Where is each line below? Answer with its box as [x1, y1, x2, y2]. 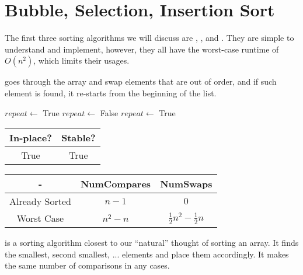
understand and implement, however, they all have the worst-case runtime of [5, 43, 279, 55]
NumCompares [80, 177, 151, 191]
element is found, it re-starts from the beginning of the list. [5, 86, 217, 99]
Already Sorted [9, 194, 71, 208]
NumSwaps [160, 177, 213, 191]
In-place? [9, 131, 52, 145]
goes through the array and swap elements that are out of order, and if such [5, 75, 277, 88]
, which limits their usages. [33, 54, 130, 67]
